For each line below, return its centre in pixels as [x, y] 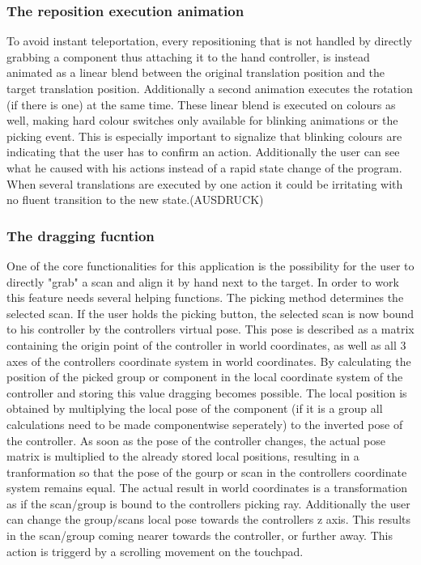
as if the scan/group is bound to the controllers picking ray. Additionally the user [208, 503]
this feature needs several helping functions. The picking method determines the [205, 297]
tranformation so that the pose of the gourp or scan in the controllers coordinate [207, 472]
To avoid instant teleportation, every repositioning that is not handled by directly [209, 41]
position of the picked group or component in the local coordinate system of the [205, 377]
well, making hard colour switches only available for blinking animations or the [202, 120]
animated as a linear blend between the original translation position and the [196, 72]
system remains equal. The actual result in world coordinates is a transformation [207, 488]
